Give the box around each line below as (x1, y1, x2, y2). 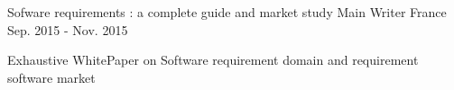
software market (7, 67, 96, 86)
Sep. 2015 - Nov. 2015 (7, 20, 128, 39)
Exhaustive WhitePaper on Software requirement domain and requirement (7, 50, 419, 69)
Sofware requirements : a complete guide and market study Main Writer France (7, 3, 447, 21)
